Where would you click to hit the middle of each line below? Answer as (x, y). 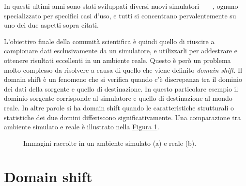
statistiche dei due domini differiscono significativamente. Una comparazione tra (123, 117)
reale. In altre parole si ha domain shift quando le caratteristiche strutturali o (119, 107)
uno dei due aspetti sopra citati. (51, 25)
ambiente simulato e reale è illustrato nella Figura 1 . (82, 127)
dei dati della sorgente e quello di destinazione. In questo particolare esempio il (121, 88)
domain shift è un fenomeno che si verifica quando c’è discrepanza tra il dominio (123, 79)
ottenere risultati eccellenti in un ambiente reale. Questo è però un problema (117, 60)
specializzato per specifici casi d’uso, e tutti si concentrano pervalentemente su (120, 15)
